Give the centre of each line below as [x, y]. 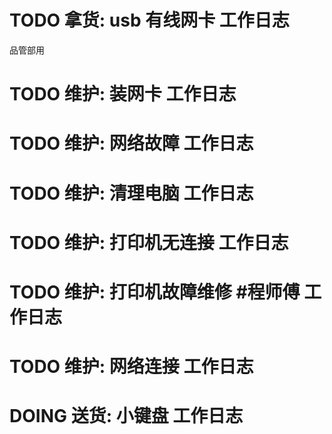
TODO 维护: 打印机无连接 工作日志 [149, 242]
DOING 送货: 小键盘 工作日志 [126, 416]
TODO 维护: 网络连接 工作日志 [131, 367]
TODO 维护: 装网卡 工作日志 [123, 94]
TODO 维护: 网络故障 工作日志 [131, 143]
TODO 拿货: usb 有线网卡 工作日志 [149, 20]
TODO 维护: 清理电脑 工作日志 [131, 193]
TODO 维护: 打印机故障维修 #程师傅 [155, 292]
